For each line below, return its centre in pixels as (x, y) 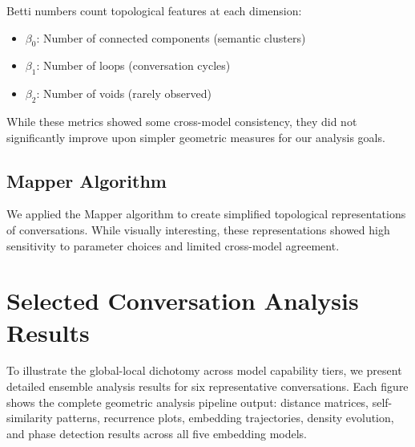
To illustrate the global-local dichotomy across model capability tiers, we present (204, 370)
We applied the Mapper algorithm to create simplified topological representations (206, 214)
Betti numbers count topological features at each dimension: (154, 10)
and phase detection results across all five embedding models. (157, 433)
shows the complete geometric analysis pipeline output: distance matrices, (188, 402)
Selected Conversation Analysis (183, 301)
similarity (30, 418)
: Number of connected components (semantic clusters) (171, 37)
